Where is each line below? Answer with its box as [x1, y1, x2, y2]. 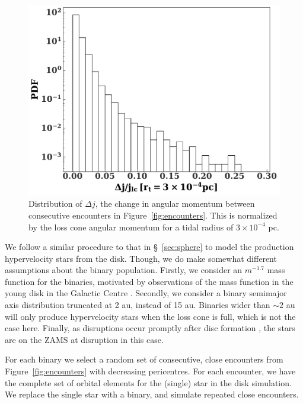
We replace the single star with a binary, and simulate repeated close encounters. [5, 388, 299, 400]
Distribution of [28, 197, 82, 210]
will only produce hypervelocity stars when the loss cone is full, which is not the [5, 310, 296, 322]
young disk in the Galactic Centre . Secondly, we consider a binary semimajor [5, 287, 287, 299]
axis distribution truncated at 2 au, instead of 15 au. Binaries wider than [5, 299, 270, 311]
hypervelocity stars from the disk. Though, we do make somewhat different [5, 252, 277, 264]
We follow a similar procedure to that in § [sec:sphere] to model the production [5, 241, 294, 253]
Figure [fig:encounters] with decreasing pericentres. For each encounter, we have [5, 365, 296, 377]
